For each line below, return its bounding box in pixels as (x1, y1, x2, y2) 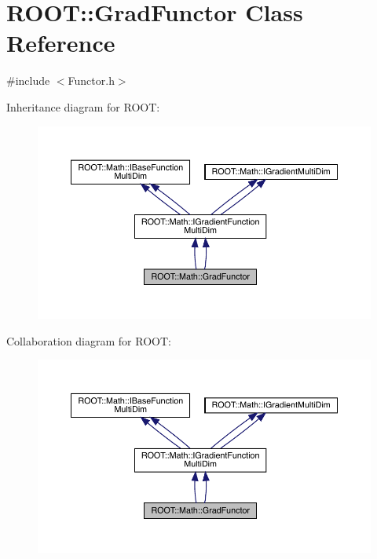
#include (6, 72, 50, 89)
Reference (6, 27, 115, 59)
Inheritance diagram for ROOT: (6, 98, 160, 115)
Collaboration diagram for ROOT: (6, 332, 171, 349)
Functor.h (68, 72, 115, 89)
